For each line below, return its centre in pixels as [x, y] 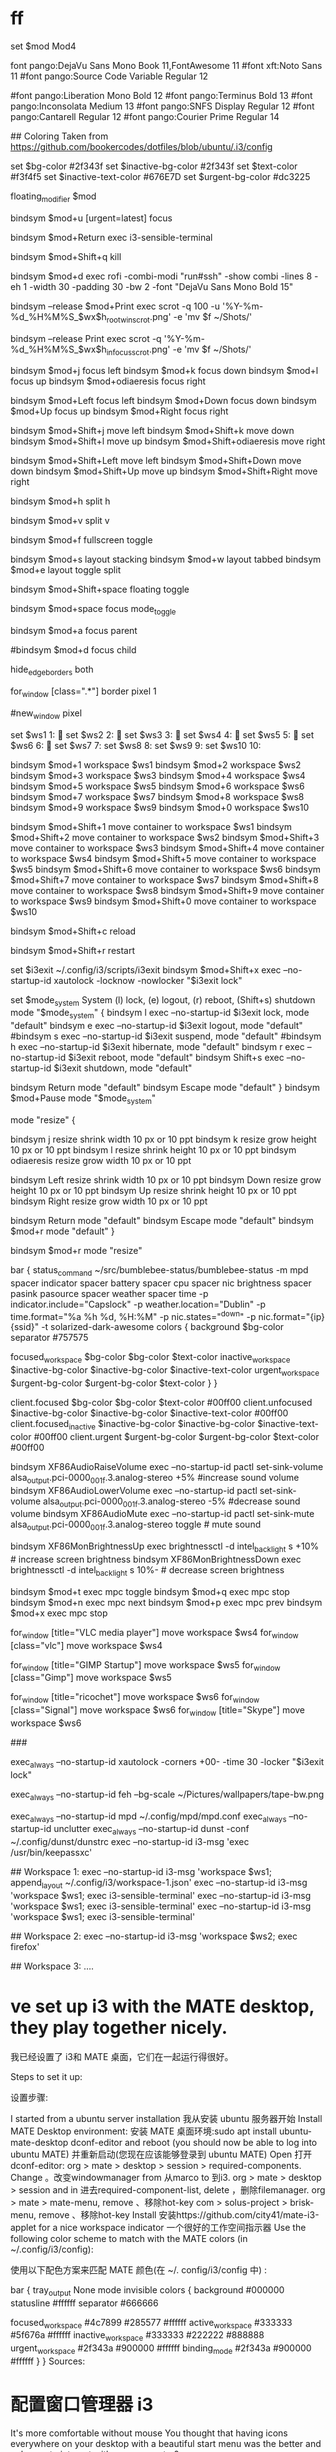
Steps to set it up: [46, 2076]
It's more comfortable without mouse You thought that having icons [149, 2433]
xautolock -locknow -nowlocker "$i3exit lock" [148, 980]
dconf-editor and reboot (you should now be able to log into [194, 2142]
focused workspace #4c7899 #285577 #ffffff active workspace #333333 [151, 2323]
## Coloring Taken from [59, 136]
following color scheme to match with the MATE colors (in [129, 2238]
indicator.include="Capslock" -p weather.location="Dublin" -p [138, 1304]
